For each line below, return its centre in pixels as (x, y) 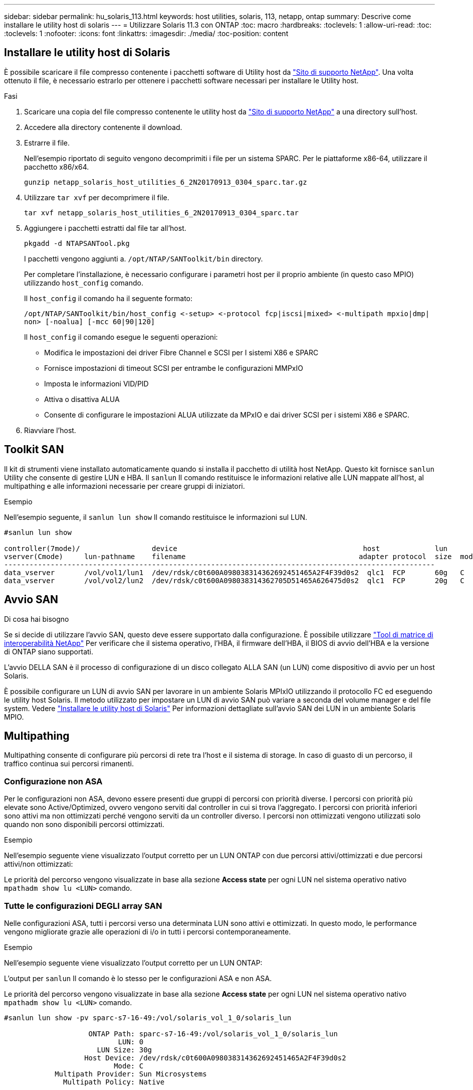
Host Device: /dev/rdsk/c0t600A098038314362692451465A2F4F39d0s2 (215, 1058)
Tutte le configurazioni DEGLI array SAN (83, 906)
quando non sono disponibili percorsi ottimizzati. (84, 825)
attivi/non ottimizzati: (39, 864)
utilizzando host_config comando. (84, 283)
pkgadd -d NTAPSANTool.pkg (77, 243)
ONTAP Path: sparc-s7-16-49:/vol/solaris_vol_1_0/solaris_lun (213, 1034)
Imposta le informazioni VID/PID (96, 383)
